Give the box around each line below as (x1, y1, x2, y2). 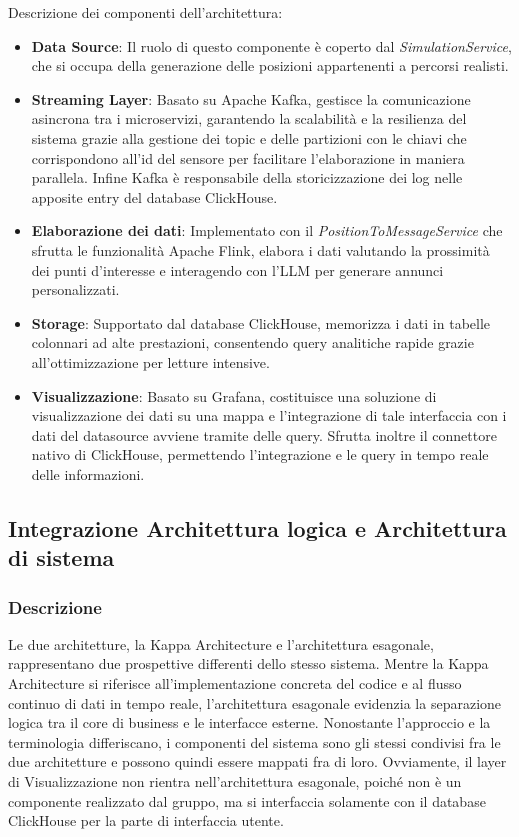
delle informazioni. (31, 463, 145, 484)
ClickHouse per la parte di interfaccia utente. (8, 810, 284, 831)
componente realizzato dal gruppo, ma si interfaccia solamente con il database (8, 790, 486, 811)
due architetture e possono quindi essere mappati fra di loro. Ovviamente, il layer (8, 751, 507, 772)
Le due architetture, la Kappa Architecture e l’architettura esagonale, (8, 633, 434, 654)
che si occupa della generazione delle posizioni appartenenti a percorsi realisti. (31, 55, 509, 76)
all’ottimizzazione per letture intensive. (31, 351, 270, 372)
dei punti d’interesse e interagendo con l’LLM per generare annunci (31, 259, 444, 280)
